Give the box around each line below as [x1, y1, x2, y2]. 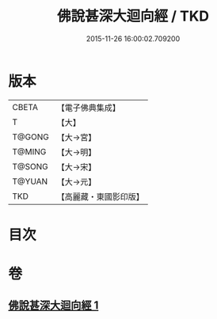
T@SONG [12, 161, 49, 172]
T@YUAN [12, 176, 48, 187]
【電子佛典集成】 [56, 102, 120, 113]
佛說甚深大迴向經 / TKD [56, 7, 210, 25]
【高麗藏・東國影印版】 [56, 191, 144, 202]
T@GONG [12, 131, 49, 142]
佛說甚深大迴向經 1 [8, 298, 99, 313]
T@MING [12, 146, 47, 157]
